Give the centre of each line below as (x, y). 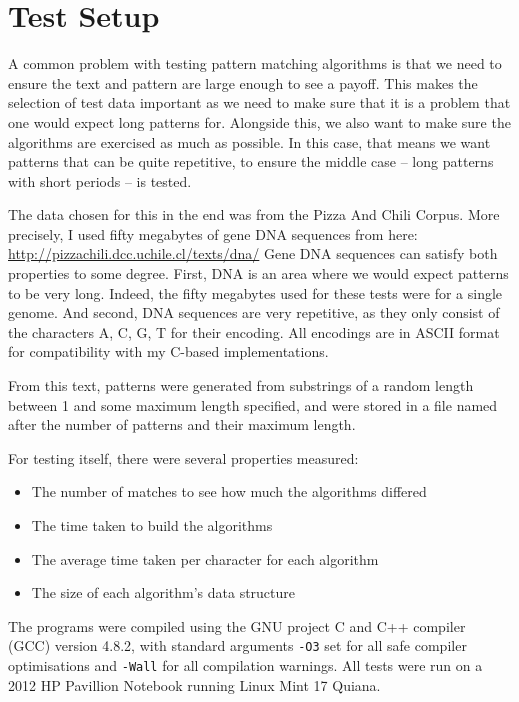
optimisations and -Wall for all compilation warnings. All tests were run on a (245, 665)
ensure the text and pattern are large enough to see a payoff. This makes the (243, 82)
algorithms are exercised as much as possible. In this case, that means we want (249, 141)
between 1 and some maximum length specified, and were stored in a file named (253, 404)
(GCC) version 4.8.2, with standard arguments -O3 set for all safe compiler (237, 645)
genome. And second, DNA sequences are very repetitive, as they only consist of (254, 312)
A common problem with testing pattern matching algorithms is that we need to (255, 63)
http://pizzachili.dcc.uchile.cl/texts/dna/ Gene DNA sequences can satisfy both (253, 253)
